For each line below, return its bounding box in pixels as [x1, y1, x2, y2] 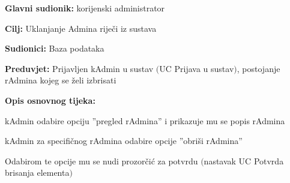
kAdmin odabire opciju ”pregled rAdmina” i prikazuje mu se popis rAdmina [5, 114, 285, 127]
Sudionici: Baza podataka [5, 42, 104, 55]
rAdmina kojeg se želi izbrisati [5, 74, 116, 86]
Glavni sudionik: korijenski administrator [5, 2, 165, 14]
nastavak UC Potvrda [204, 154, 284, 167]
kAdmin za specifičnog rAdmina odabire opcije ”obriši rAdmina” [5, 134, 243, 147]
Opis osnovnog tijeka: [5, 94, 95, 106]
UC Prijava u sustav [159, 62, 234, 74]
